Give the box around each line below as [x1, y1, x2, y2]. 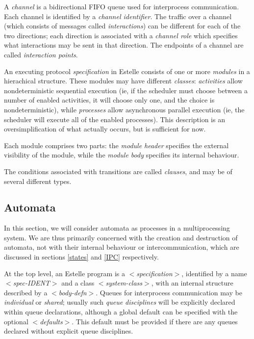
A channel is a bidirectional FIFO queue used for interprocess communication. [4, 1, 239, 11]
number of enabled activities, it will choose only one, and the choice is [4, 95, 215, 105]
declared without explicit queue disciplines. [4, 326, 133, 336]
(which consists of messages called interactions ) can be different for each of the [4, 21, 241, 31]
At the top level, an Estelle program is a [4, 268, 125, 278]
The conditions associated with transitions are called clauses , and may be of [4, 166, 232, 176]
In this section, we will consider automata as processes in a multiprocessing [4, 223, 230, 233]
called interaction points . [4, 49, 78, 59]
